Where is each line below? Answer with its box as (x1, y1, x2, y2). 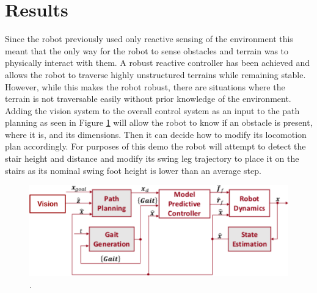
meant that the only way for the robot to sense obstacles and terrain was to (5, 44, 289, 57)
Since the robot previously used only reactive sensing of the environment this (5, 32, 293, 45)
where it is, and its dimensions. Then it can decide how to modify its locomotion (5, 128, 307, 140)
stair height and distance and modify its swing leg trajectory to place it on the (5, 152, 299, 165)
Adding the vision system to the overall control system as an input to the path (5, 104, 300, 117)
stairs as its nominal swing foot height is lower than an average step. (5, 164, 261, 176)
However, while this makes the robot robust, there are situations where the (5, 80, 285, 93)
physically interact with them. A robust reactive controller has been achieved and (5, 56, 310, 69)
